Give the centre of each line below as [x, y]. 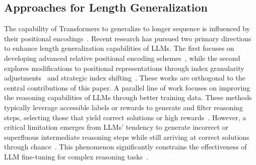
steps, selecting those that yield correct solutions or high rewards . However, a [125, 117]
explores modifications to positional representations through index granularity [124, 68]
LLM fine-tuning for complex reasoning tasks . [76, 156]
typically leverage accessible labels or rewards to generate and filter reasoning [123, 107]
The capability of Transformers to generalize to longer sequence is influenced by [127, 28]
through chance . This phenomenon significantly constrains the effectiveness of [125, 147]
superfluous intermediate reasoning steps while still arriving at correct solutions [127, 137]
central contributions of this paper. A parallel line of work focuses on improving [127, 87]
